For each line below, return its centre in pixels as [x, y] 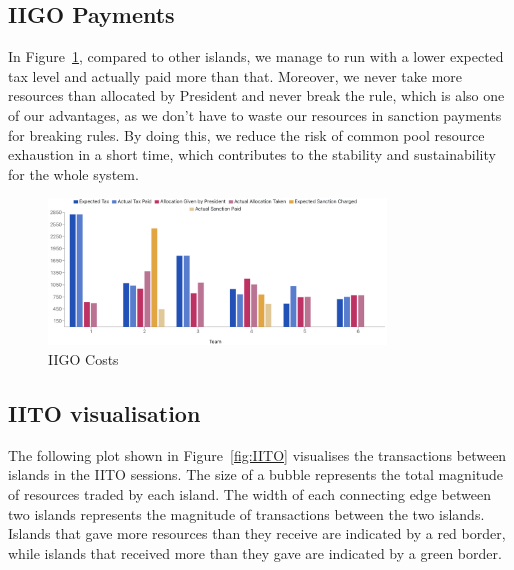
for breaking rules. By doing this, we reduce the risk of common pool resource [246, 134]
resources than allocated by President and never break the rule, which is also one [256, 95]
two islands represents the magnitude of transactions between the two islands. [246, 513]
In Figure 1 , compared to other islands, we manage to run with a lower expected [256, 56]
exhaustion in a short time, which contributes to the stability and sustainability [252, 154]
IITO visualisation [104, 413]
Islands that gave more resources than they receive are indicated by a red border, [257, 533]
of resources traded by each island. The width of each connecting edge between [249, 494]
